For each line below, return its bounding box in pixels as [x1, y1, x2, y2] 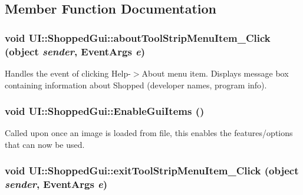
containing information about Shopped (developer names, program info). [5, 78, 267, 91]
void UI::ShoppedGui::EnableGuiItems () [5, 104, 205, 118]
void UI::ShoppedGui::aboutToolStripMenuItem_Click [5, 30, 271, 45]
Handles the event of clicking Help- [5, 67, 131, 79]
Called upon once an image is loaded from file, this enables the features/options [5, 127, 293, 139]
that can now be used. [5, 138, 85, 150]
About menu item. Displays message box [141, 67, 289, 79]
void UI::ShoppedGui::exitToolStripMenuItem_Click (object [5, 163, 299, 178]
